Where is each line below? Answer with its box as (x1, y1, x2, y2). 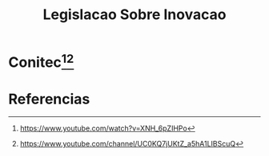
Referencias (8, 90, 90, 108)
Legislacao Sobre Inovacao (42, 6, 227, 24)
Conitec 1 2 (8, 50, 74, 72)
